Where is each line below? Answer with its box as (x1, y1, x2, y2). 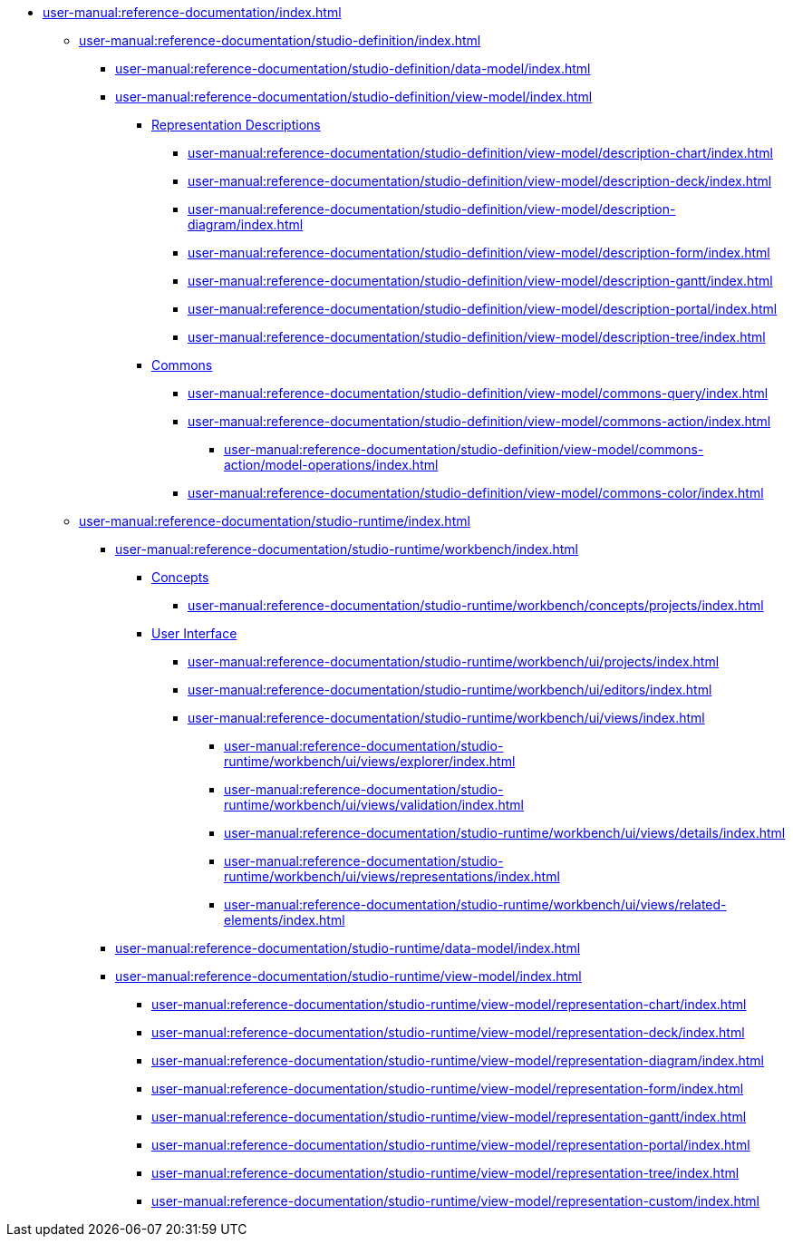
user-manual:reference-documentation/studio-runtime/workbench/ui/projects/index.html (188, 654, 720, 669)
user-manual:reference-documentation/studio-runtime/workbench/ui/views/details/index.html (224, 825, 786, 841)
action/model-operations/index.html (224, 457, 439, 472)
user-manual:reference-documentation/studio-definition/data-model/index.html (115, 61, 591, 76)
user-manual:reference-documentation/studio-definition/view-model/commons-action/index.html (188, 413, 771, 429)
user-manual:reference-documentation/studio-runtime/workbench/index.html (115, 541, 578, 557)
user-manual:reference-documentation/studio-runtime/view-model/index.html (115, 968, 582, 984)
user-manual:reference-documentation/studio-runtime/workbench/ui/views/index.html (188, 710, 705, 725)
